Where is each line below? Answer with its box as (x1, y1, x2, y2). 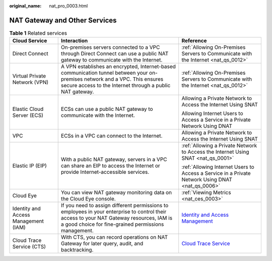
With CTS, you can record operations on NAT (60, 234, 168, 241)
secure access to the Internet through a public (60, 82, 171, 89)
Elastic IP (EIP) (12, 162, 47, 169)
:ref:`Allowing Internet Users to (181, 164, 254, 171)
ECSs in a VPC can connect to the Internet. (60, 133, 163, 140)
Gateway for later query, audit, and (60, 240, 144, 247)
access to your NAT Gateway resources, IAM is (60, 215, 173, 222)
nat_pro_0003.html (49, 3, 88, 9)
